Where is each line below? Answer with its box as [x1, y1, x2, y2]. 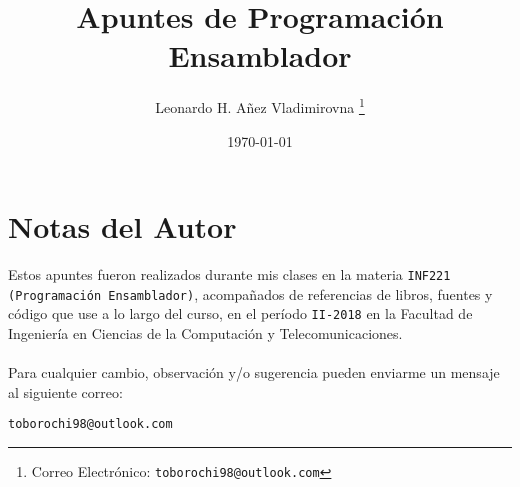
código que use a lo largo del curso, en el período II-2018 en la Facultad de [8, 303, 473, 324]
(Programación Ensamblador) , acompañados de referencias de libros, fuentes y [8, 283, 493, 304]
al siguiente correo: [8, 381, 123, 402]
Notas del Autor [8, 206, 237, 247]
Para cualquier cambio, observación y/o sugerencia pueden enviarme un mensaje [8, 362, 500, 383]
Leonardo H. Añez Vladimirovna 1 [155, 94, 365, 117]
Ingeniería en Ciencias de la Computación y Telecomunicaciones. [8, 323, 403, 344]
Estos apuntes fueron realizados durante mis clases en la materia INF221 [8, 264, 451, 285]
